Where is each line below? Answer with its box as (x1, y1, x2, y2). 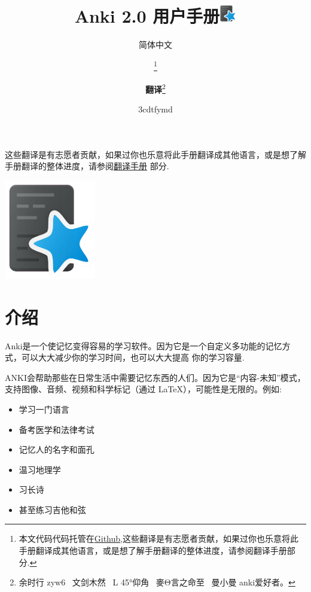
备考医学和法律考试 (19, 423, 94, 435)
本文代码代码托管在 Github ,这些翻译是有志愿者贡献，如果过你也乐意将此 (19, 532, 298, 545)
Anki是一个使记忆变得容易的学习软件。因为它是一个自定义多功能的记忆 (5, 339, 282, 352)
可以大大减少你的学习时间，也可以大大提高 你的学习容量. (21, 351, 245, 364)
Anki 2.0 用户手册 (74, 4, 220, 28)
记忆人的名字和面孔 (19, 443, 94, 456)
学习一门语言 (19, 402, 69, 415)
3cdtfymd (138, 103, 173, 115)
